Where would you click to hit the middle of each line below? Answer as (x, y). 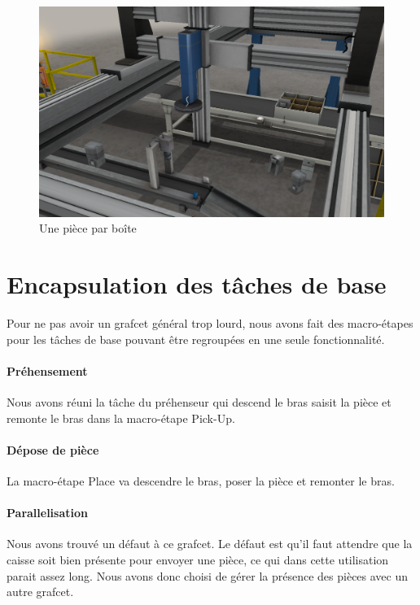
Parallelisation (47, 513)
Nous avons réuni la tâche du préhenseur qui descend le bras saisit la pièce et (199, 402)
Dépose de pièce (53, 449)
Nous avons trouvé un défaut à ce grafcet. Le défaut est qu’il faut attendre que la (210, 544)
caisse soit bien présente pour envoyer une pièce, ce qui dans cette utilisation (198, 560)
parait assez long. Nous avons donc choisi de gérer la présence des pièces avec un (208, 575)
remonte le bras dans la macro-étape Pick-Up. (121, 418)
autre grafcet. (40, 592)
